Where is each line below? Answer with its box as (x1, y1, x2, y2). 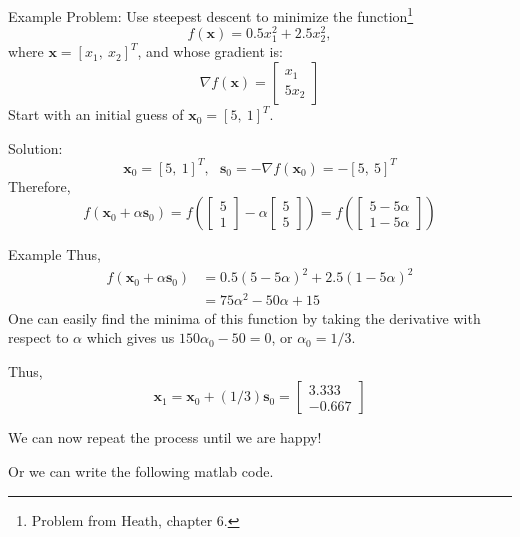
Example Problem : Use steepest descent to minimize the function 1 (8, 3, 414, 26)
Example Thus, (8, 244, 101, 265)
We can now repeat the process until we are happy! (8, 427, 322, 448)
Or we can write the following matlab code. (8, 460, 274, 481)
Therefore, (8, 175, 71, 196)
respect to (8, 327, 69, 348)
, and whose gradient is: (137, 41, 283, 62)
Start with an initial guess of (8, 104, 184, 125)
